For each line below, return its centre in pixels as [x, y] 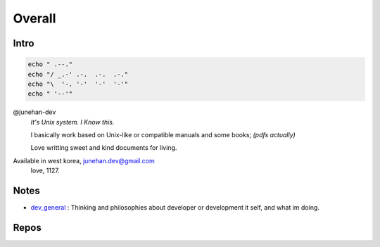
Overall [34, 18]
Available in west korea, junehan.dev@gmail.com [84, 160]
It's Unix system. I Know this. [72, 122]
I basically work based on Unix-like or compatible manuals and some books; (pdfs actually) [163, 135]
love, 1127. [45, 171]
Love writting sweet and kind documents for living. [104, 148]
